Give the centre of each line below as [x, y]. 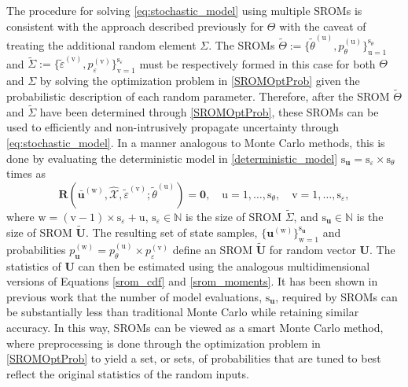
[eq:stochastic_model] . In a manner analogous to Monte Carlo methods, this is [196, 142]
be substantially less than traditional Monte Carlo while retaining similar [183, 312]
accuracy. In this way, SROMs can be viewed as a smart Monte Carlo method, [195, 327]
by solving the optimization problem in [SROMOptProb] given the [200, 81]
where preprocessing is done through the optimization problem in [164, 343]
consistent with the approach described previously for [135, 26]
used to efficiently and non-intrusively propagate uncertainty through [173, 127]
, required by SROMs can [336, 296]
